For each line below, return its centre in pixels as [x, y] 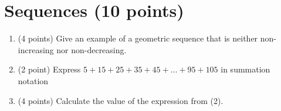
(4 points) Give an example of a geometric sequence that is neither [138, 38]
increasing [36, 49]
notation [33, 80]
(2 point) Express [49, 69]
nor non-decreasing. [92, 49]
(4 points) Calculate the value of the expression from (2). [121, 100]
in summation [246, 69]
